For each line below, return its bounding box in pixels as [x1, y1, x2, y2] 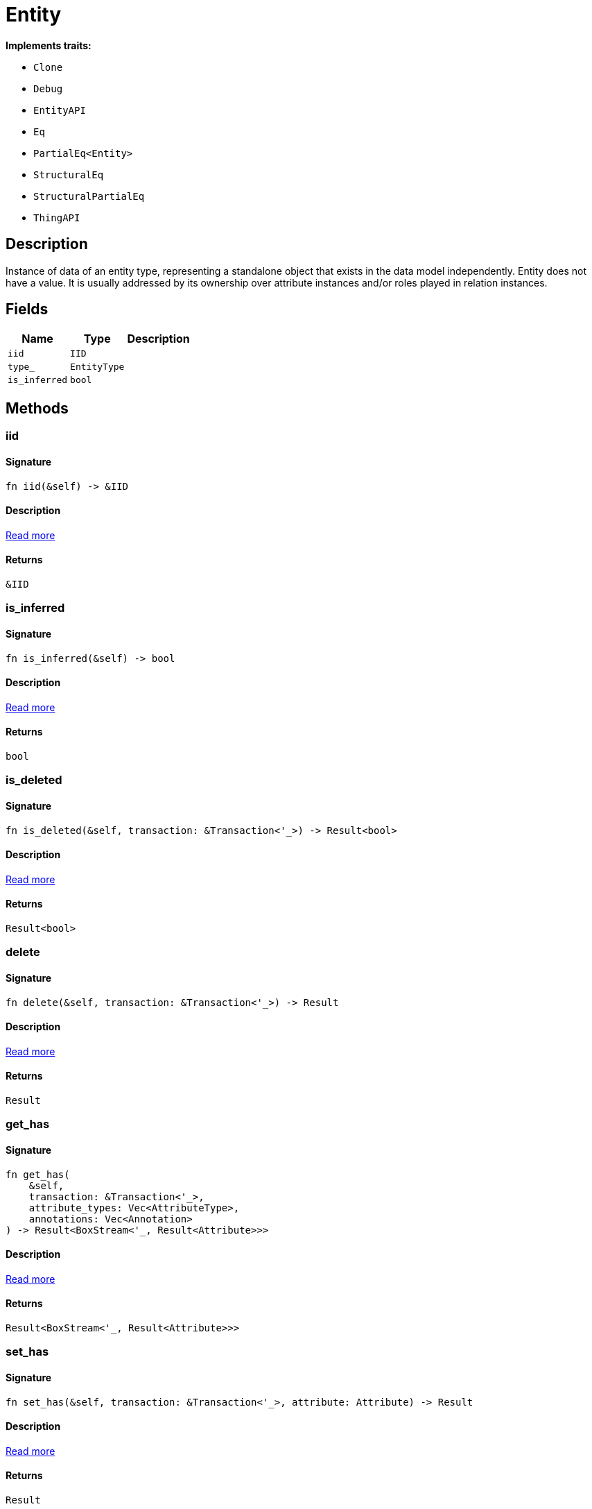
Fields [6, 300, 49, 318]
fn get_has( [6, 1168, 70, 1180]
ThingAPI [33, 212, 80, 223]
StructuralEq [33, 169, 104, 180]
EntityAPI [33, 104, 86, 116]
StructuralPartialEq [33, 190, 145, 202]
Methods [6, 399, 69, 417]
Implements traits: [6, 39, 92, 51]
